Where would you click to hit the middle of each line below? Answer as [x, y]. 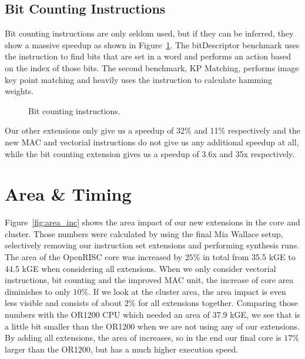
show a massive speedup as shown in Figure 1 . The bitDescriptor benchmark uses [152, 44]
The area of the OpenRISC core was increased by [94, 257]
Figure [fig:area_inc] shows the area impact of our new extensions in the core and [152, 222]
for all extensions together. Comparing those [218, 303]
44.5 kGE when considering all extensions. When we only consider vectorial [140, 268]
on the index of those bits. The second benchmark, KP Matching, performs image [152, 67]
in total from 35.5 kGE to [249, 257]
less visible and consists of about [63, 303]
